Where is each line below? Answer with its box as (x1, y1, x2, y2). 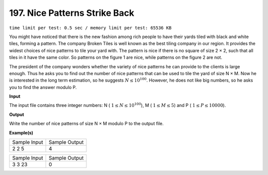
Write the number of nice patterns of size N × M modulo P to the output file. (9, 121, 164, 127)
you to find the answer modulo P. (9, 84, 77, 90)
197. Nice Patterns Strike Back (9, 7, 134, 18)
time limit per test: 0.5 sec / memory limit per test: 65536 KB (9, 25, 172, 31)
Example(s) (9, 130, 33, 135)
